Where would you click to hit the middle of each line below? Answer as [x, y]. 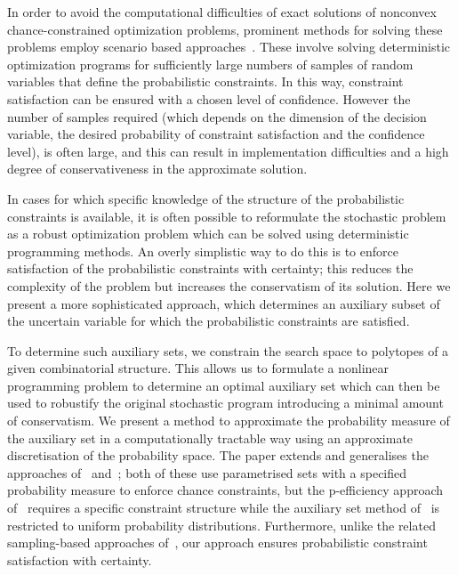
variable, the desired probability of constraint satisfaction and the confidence [216, 134]
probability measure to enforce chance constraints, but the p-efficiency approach [225, 490]
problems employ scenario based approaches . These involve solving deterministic [229, 47]
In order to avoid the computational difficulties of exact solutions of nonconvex [222, 12]
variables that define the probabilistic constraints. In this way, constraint [205, 81]
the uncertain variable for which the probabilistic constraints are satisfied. [209, 321]
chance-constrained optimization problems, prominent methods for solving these [225, 29]
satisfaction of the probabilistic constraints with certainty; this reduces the [210, 268]
